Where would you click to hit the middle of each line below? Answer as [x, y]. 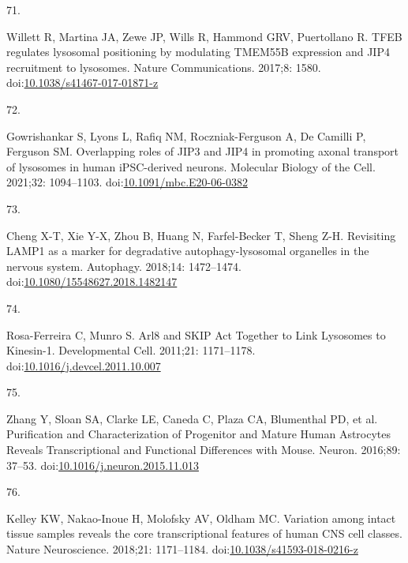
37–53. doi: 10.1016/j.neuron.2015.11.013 [103, 465]
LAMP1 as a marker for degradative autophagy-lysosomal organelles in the [188, 251]
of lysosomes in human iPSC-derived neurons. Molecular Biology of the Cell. [191, 166]
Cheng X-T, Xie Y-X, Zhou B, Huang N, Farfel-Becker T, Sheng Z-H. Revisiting [201, 235]
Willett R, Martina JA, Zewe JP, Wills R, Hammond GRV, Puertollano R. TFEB [204, 36]
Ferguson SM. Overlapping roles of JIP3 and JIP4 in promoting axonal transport [203, 151]
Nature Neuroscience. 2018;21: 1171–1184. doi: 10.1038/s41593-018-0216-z [182, 549]
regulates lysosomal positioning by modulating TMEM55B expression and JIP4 [198, 52]
